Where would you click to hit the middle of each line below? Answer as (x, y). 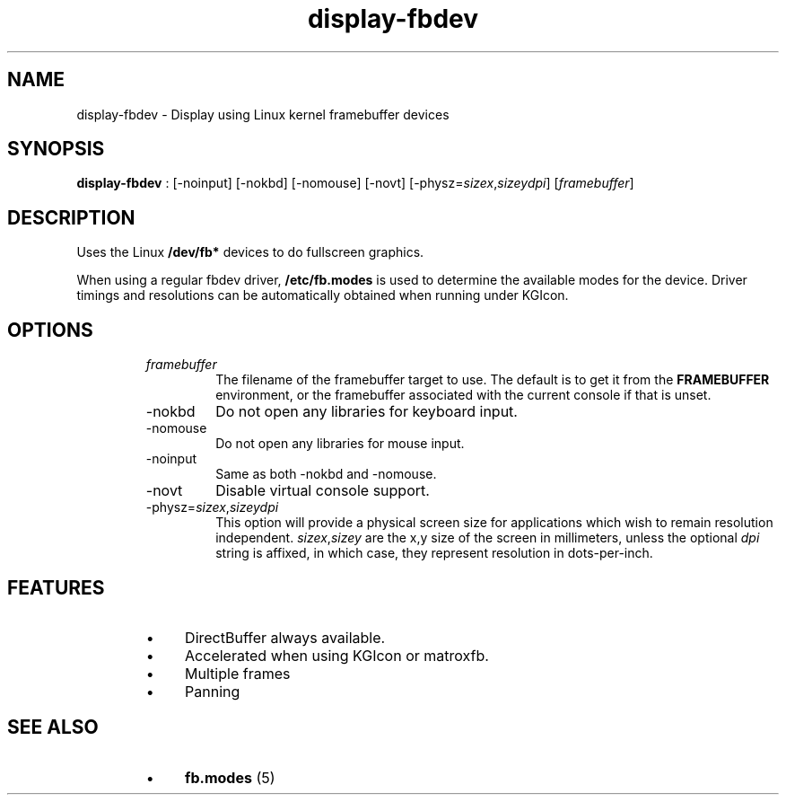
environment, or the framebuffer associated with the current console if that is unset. (463, 395)
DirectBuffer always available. (285, 637)
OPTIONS (50, 330)
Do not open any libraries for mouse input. (340, 444)
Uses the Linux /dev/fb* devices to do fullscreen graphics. (250, 252)
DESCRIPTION (71, 217)
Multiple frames (238, 673)
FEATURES (56, 587)
